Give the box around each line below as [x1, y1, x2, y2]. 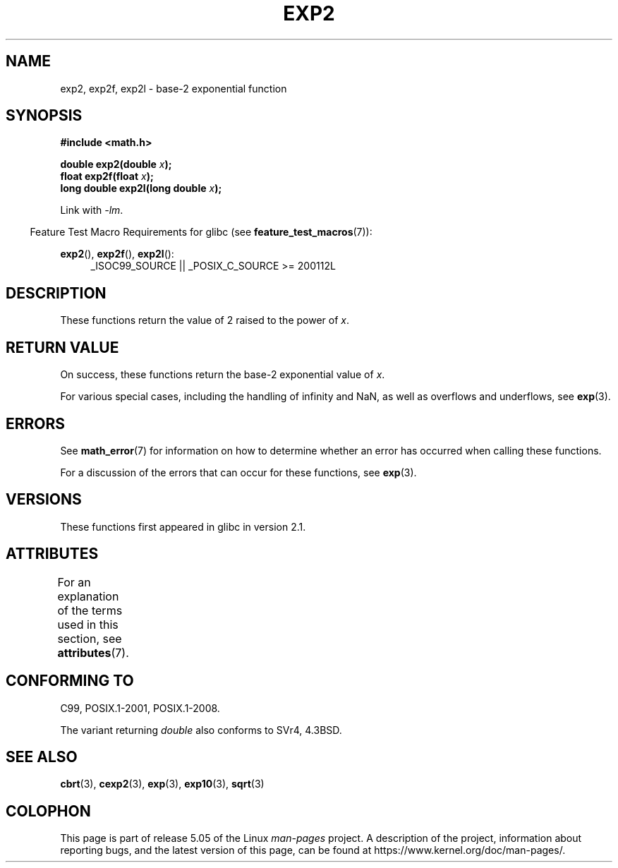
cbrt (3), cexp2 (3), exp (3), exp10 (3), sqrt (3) [60, 778, 265, 790]
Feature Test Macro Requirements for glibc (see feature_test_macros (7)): [30, 226, 372, 239]
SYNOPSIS [6, 107, 83, 125]
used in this [57, 617, 119, 632]
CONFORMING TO [6, 672, 134, 690]
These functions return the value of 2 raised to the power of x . [60, 314, 350, 327]
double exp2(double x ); [60, 158, 172, 171]
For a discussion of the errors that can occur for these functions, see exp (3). [60, 466, 417, 478]
